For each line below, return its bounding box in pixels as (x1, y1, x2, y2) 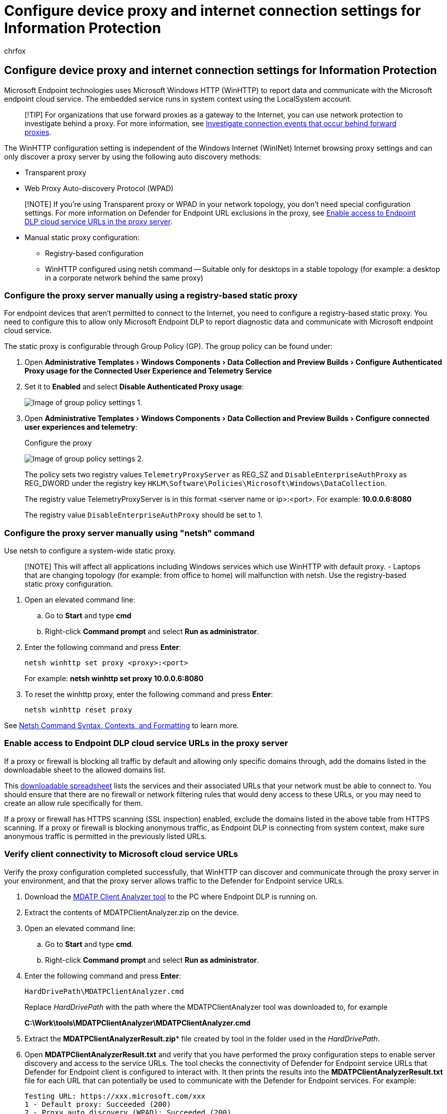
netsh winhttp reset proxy (25, 706, 132, 714)
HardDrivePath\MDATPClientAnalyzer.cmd (25, 987, 184, 995)
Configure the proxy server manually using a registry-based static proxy (4, 290, 298, 300)
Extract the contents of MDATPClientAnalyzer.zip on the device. (25, 908, 239, 917)
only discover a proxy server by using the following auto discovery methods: (4, 152, 262, 161)
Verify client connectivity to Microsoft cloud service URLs (4, 849, 238, 860)
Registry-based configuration (45, 248, 144, 258)
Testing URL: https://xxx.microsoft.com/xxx (25, 1092, 206, 1100)
